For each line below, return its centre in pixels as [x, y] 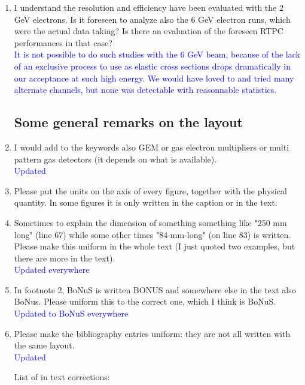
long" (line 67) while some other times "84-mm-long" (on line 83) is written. [152, 234]
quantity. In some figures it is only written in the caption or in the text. [146, 202]
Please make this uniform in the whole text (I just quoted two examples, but [155, 246]
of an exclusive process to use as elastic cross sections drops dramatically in [152, 66]
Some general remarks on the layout [128, 122]
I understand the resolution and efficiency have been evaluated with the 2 [149, 7]
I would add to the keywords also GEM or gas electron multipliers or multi [152, 147]
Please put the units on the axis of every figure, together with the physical [150, 190]
